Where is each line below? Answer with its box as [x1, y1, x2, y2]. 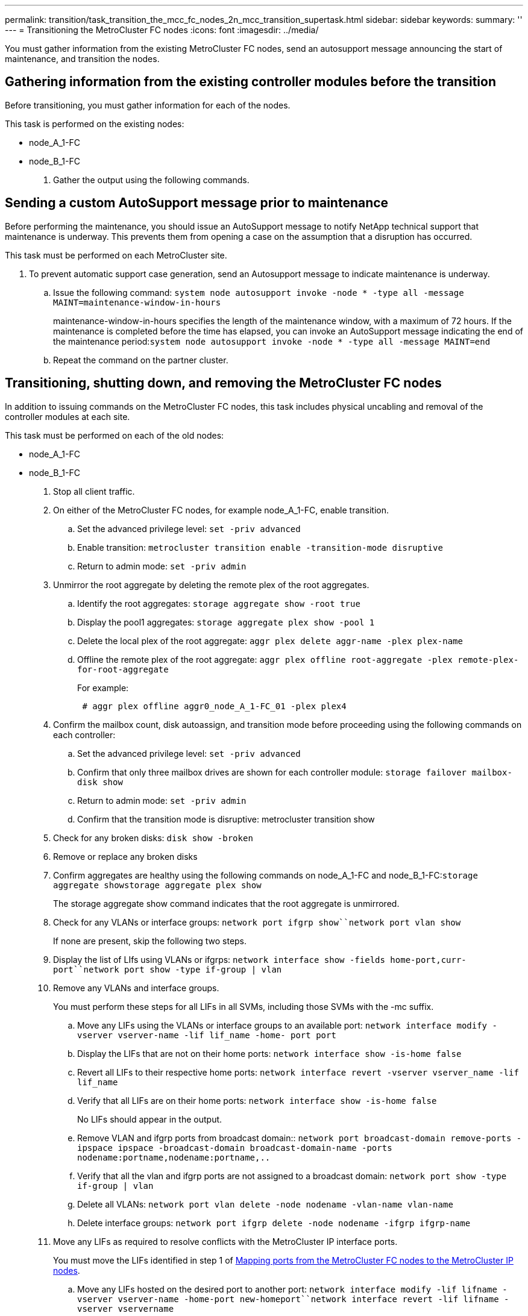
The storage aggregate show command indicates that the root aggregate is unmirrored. [53, 898, 400, 909]
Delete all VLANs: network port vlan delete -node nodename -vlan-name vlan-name [77, 1198, 453, 1209]
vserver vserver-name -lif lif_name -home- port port [77, 1030, 336, 1040]
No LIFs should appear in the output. [77, 1114, 222, 1124]
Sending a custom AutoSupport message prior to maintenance [5, 195, 389, 211]
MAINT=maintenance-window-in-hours [53, 297, 221, 307]
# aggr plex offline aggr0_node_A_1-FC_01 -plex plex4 [82, 701, 347, 711]
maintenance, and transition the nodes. [5, 54, 160, 64]
